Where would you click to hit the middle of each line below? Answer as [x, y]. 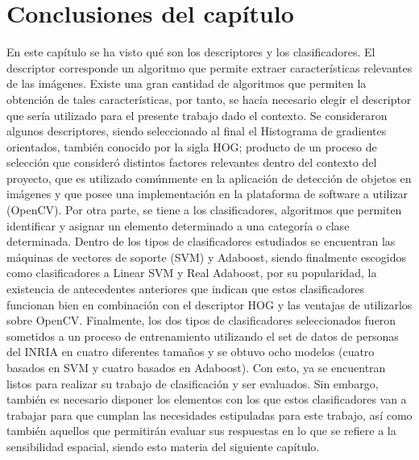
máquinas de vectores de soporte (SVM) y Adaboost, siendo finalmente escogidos [207, 257]
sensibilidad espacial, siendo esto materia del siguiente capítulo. [163, 446]
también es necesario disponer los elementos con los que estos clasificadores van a [207, 399]
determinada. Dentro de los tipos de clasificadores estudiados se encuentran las [201, 241]
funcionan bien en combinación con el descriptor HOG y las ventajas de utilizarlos [209, 304]
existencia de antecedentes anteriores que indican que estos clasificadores [185, 289]
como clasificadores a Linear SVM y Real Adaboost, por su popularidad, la [192, 273]
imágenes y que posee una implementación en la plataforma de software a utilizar [207, 194]
